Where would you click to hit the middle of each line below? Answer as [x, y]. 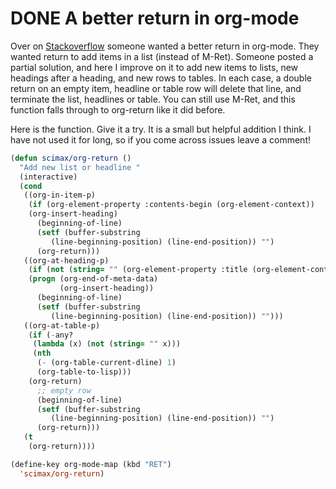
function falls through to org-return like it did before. [118, 109]
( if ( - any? [51, 335]
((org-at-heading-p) [66, 260]
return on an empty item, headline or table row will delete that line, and [156, 88]
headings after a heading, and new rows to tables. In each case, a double [161, 78]
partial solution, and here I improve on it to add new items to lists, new [154, 67]
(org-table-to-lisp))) [84, 372]
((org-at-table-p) [62, 325]
